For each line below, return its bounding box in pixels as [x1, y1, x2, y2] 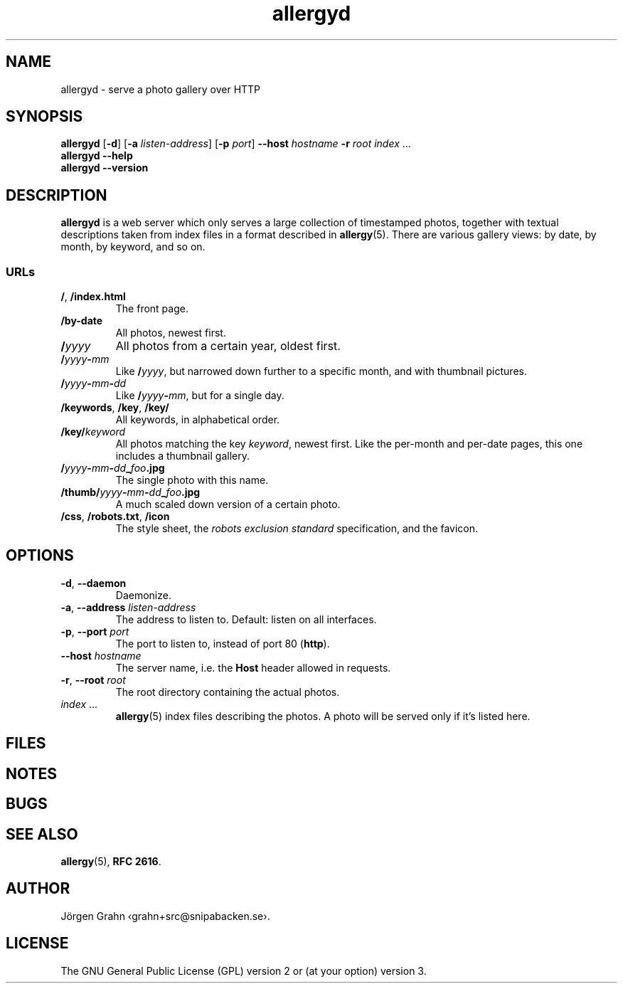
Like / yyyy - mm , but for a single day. [115, 389, 284, 402]
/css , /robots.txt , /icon [60, 510, 170, 523]
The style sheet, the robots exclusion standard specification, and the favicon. [115, 522, 479, 535]
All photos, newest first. [115, 327, 226, 339]
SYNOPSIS [6, 107, 83, 126]
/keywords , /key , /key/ [60, 401, 169, 414]
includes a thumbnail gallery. [115, 450, 250, 462]
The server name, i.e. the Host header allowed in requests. [115, 661, 391, 674]
